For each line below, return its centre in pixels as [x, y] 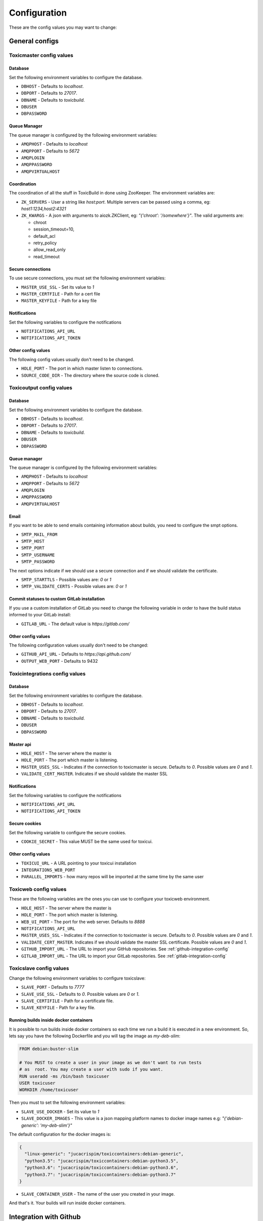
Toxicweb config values [38, 889]
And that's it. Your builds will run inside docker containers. [67, 1203]
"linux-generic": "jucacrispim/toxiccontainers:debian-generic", [104, 1154]
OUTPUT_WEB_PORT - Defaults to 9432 [60, 661]
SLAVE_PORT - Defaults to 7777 [53, 987]
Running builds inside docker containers [51, 1020]
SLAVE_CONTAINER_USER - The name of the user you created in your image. [98, 1194]
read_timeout [47, 256]
